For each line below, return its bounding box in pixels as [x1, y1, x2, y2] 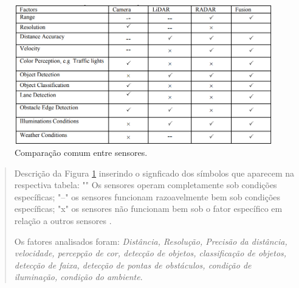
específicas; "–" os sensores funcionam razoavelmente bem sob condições [14, 190, 281, 203]
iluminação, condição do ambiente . [14, 270, 143, 283]
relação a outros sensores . [14, 214, 112, 227]
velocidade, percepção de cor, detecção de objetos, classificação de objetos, [14, 247, 287, 259]
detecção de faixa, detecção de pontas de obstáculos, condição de [14, 258, 252, 271]
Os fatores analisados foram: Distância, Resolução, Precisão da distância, [14, 234, 287, 247]
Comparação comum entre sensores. [15, 146, 148, 159]
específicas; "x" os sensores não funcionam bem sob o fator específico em [14, 202, 283, 215]
